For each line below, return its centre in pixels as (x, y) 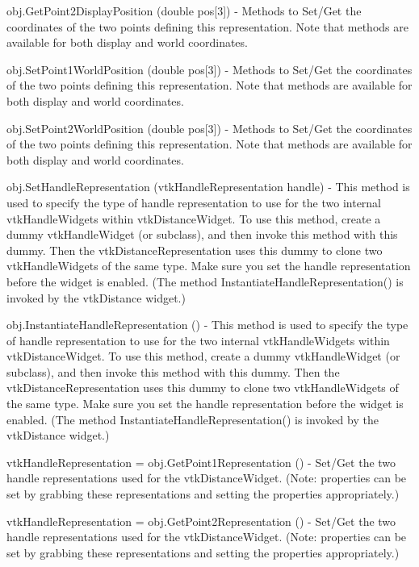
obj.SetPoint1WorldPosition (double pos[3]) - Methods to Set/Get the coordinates (209, 69)
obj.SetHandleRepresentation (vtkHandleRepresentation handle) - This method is (208, 187)
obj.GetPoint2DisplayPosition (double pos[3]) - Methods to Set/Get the (184, 10)
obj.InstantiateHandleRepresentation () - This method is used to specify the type (207, 325)
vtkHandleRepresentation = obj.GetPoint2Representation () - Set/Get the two (201, 521)
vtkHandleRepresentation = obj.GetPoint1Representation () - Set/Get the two (201, 462)
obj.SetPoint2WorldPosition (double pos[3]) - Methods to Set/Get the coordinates (209, 128)
